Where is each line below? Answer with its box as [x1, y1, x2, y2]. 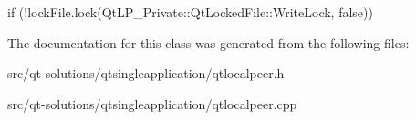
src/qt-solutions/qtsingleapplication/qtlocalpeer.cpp [7, 94, 297, 113]
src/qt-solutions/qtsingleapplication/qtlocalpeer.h [7, 64, 285, 83]
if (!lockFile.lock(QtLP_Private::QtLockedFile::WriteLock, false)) [7, 3, 373, 21]
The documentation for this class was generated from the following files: [7, 33, 410, 52]
